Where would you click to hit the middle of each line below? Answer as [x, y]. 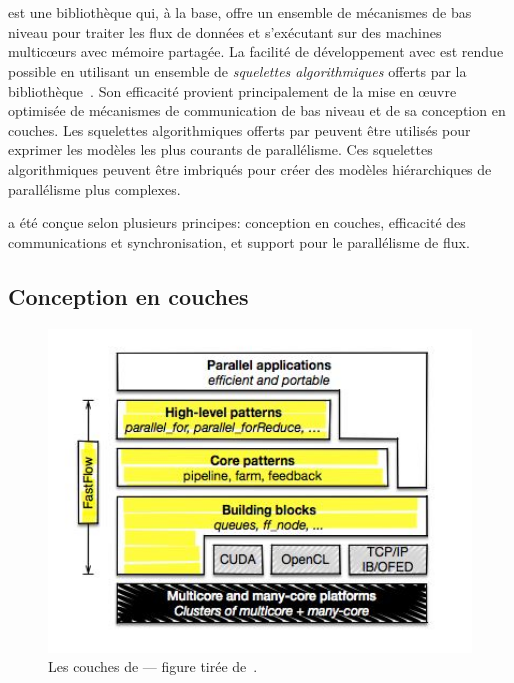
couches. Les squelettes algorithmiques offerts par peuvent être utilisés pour [239, 129]
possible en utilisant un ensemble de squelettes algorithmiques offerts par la [237, 70]
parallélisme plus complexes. [94, 188]
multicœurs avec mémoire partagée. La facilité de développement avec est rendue [256, 51]
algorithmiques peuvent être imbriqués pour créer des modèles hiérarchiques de [250, 168]
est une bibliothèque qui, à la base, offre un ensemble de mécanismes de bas [240, 12]
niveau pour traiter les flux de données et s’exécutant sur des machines [225, 31]
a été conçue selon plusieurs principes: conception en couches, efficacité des [237, 222]
